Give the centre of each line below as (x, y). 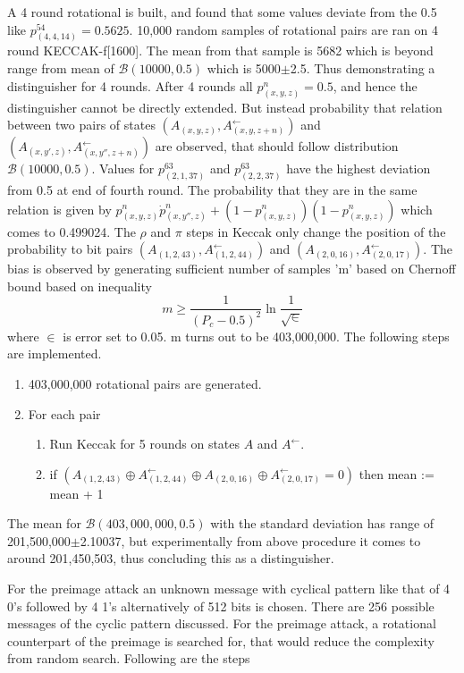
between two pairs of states (81, 125)
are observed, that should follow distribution (277, 146)
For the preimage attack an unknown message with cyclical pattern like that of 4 (229, 589)
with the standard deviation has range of (322, 523)
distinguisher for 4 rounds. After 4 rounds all (130, 85)
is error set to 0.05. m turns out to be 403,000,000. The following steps (256, 336)
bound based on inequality (80, 286)
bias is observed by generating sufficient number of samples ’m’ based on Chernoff (232, 269)
